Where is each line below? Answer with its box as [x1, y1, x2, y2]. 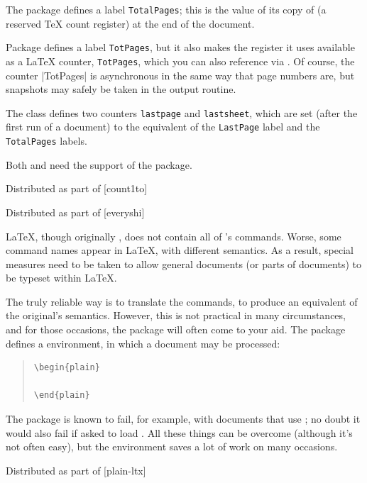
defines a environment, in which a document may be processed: [6, 335, 280, 350]
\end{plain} [33, 390, 90, 401]
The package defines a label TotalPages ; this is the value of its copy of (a [6, 2, 327, 16]
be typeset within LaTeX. [6, 270, 117, 285]
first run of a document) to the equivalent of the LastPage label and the [6, 119, 320, 134]
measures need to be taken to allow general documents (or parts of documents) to [6, 256, 361, 271]
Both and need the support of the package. [6, 157, 192, 172]
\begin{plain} [33, 362, 100, 373]
